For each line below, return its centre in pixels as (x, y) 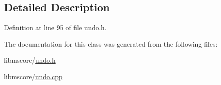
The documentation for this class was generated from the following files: (111, 43)
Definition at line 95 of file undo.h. (55, 27)
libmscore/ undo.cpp (33, 76)
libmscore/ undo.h (30, 60)
